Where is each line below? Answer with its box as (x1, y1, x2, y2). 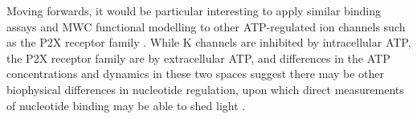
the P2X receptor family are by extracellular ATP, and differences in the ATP (6, 49, 390, 66)
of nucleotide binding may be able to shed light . (6, 96, 246, 113)
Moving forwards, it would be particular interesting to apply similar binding (6, 2, 382, 18)
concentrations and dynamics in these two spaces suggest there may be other (6, 65, 384, 82)
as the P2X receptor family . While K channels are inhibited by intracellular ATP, (6, 34, 411, 51)
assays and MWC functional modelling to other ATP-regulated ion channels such (6, 18, 406, 35)
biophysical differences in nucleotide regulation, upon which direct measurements (6, 80, 404, 97)
